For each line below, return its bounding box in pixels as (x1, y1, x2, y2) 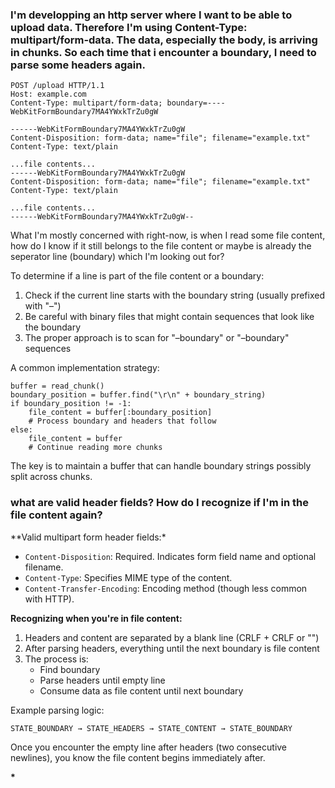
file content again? (10, 508, 103, 522)
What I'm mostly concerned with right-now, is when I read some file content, (10, 229, 326, 242)
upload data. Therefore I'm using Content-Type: (10, 20, 248, 34)
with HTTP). (24, 593, 75, 605)
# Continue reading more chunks (28, 443, 163, 453)
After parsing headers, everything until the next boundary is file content (24, 642, 320, 654)
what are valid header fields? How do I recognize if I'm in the (10, 496, 309, 510)
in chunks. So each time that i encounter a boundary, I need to (10, 45, 317, 59)
